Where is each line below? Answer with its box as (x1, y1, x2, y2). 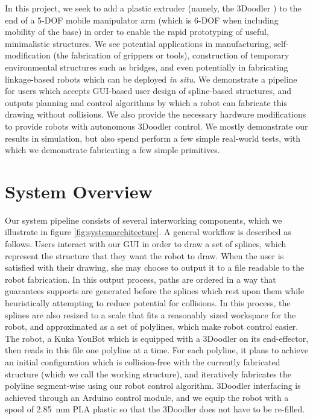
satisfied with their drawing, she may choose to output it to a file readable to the (5, 261, 305, 274)
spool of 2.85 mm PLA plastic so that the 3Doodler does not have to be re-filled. (5, 403, 305, 415)
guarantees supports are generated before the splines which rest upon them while (5, 285, 305, 297)
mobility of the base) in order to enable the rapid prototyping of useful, (5, 25, 269, 38)
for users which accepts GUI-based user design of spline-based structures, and (5, 84, 292, 97)
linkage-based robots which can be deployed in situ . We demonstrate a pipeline (5, 72, 297, 85)
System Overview (5, 178, 153, 203)
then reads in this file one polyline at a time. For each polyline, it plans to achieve (5, 344, 308, 356)
